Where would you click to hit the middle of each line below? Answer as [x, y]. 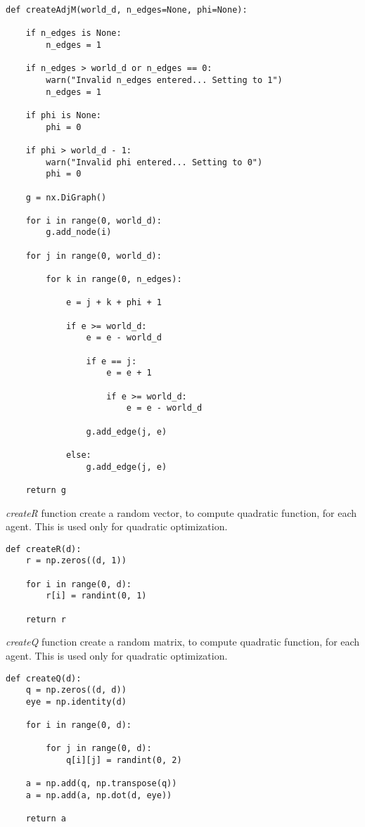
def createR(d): [44, 549]
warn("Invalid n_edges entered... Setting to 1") [164, 80]
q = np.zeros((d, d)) [76, 690]
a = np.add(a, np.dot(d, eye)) [99, 796]
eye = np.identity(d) [76, 701]
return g [46, 490]
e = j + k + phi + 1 [114, 303]
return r [46, 619]
